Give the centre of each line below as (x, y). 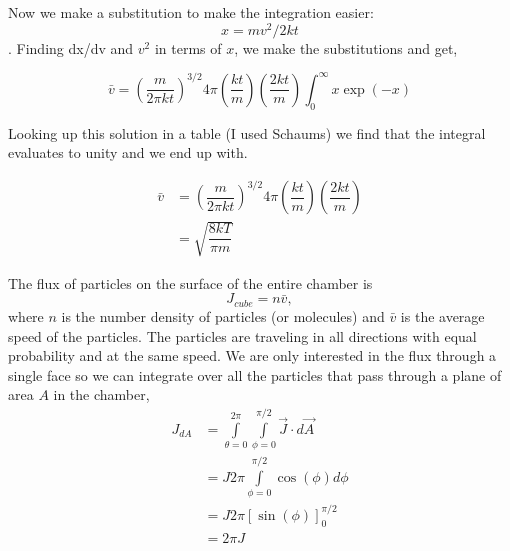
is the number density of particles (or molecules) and (223, 315)
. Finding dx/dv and (71, 47)
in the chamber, (101, 394)
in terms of (188, 47)
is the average (442, 315)
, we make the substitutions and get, (346, 47)
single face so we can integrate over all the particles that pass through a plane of (255, 374)
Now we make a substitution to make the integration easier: (191, 12)
